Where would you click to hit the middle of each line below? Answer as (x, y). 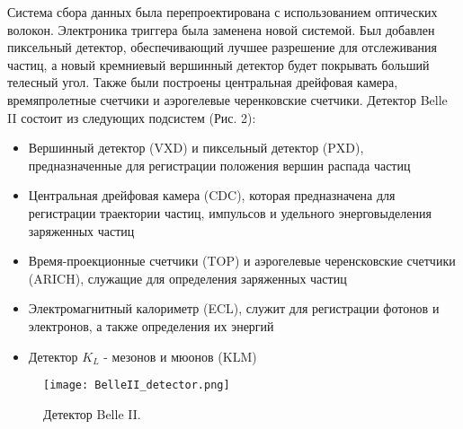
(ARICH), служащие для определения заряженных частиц (187, 278)
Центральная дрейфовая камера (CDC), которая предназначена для (212, 195)
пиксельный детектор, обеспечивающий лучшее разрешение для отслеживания (223, 47)
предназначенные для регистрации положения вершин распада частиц (219, 165)
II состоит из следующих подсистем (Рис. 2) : (132, 117)
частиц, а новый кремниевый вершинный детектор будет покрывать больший (218, 64)
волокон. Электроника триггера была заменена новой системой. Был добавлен (221, 29)
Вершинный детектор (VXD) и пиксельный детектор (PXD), (196, 148)
